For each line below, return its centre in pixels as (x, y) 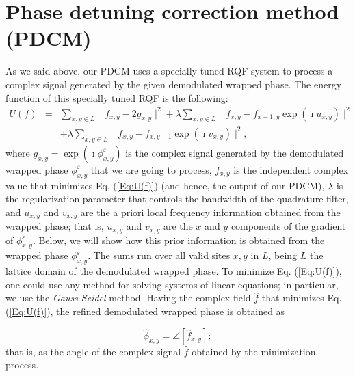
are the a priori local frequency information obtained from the (210, 212)
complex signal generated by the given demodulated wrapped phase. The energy (174, 84)
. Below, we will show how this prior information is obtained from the (179, 240)
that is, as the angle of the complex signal (93, 351)
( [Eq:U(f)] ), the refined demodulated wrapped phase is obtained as (145, 311)
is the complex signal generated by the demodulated (235, 152)
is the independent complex (291, 169)
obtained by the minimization (254, 351)
